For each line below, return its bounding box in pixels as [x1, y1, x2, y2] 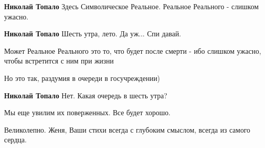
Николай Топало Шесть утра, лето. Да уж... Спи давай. [4, 28, 181, 39]
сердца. [4, 134, 27, 145]
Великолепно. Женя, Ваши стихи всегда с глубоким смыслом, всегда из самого [4, 124, 251, 135]
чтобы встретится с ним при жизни [4, 55, 114, 66]
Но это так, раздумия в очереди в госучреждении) [4, 72, 160, 83]
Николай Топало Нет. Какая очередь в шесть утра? [4, 90, 167, 100]
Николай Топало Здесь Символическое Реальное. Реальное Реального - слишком [4, 1, 259, 11]
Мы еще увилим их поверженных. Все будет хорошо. [4, 107, 171, 118]
